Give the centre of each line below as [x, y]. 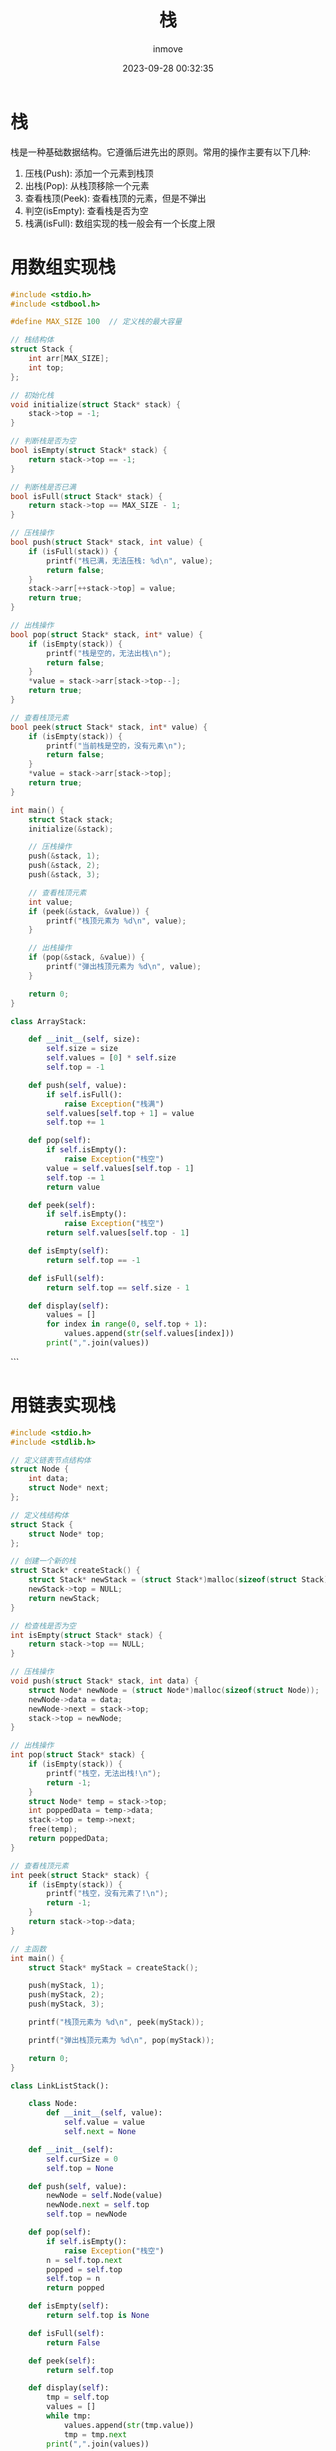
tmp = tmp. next [95, 2434]
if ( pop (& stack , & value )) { [86, 957]
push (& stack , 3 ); [64, 875]
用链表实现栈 [63, 1405]
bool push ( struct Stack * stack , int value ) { [106, 542]
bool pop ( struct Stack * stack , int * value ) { [106, 634]
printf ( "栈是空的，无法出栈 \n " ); [109, 653]
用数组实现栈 [63, 267]
